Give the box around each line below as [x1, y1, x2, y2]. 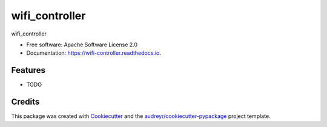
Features [11, 65, 45, 75]
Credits [11, 97, 40, 107]
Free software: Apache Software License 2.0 [26, 41, 138, 48]
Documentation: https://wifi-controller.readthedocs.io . [26, 49, 162, 57]
